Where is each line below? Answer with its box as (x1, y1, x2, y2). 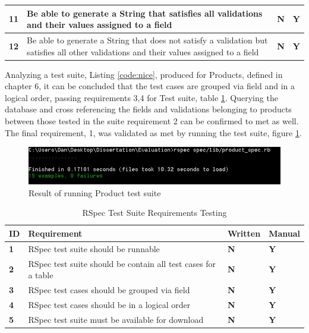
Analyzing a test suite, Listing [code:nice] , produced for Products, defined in (5, 68, 283, 80)
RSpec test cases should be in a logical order (28, 298, 191, 310)
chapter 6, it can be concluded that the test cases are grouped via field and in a (5, 80, 295, 92)
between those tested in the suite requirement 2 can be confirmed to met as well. (5, 115, 299, 127)
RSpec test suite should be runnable (28, 242, 160, 255)
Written (227, 227, 261, 239)
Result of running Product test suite (29, 186, 161, 199)
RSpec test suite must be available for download (28, 313, 204, 325)
